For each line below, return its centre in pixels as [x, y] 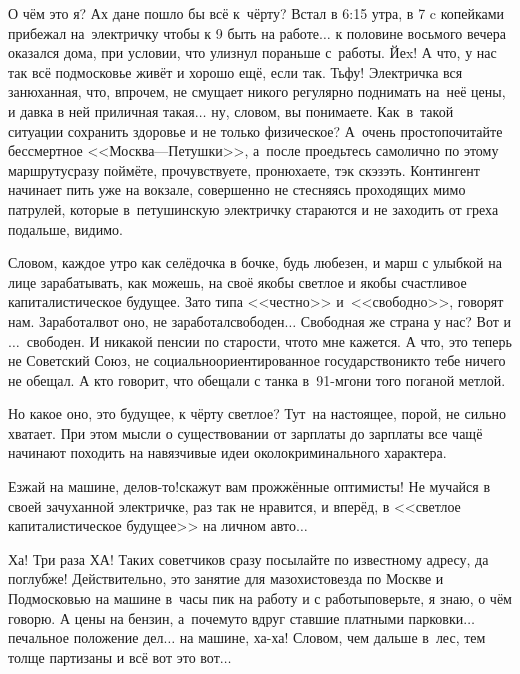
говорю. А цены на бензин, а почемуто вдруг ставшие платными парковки [236, 617]
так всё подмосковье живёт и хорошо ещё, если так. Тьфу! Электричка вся [235, 71]
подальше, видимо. [65, 228]
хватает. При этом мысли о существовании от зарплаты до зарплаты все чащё [245, 432]
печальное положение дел [86, 637]
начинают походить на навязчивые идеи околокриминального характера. [227, 452]
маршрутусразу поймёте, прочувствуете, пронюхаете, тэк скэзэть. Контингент [244, 169]
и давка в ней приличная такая [101, 110]
